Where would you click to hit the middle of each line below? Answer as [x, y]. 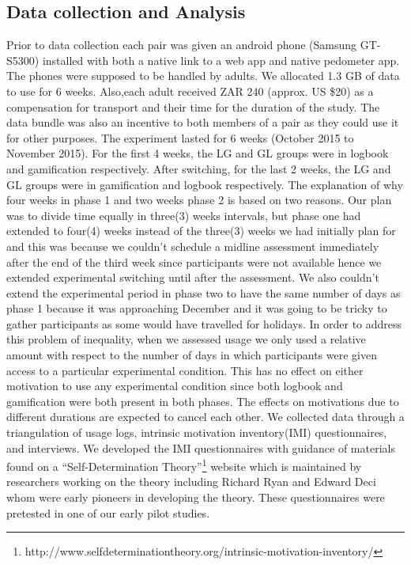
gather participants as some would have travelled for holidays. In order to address [204, 323]
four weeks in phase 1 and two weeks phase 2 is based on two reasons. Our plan [199, 200]
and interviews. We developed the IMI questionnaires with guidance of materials [201, 447]
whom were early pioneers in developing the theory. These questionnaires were [196, 497]
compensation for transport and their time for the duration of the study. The [193, 106]
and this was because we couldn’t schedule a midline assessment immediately [193, 246]
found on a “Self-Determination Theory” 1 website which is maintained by [184, 465]
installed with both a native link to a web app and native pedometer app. [221, 60]
